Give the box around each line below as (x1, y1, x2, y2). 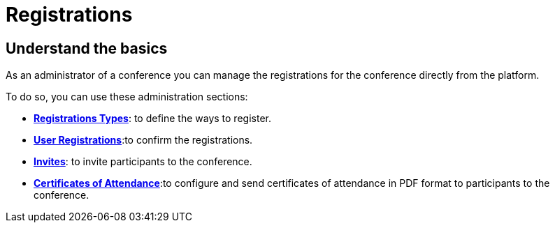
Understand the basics (6, 39, 168, 57)
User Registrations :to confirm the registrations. (34, 134, 253, 146)
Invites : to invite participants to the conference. (34, 155, 252, 168)
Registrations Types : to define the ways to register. (34, 112, 271, 125)
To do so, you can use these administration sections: (6, 91, 248, 103)
